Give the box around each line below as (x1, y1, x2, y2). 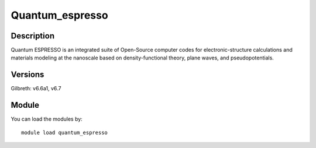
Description (11, 31, 55, 41)
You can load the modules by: (11, 115, 83, 122)
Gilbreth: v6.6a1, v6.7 (11, 85, 61, 92)
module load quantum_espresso (21, 129, 108, 136)
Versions (11, 70, 44, 80)
